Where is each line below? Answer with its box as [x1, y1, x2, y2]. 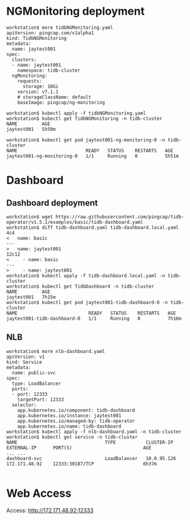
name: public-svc [12, 370, 56, 376]
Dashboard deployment [6, 198, 98, 208]
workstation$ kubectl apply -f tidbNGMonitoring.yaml [6, 110, 147, 116]
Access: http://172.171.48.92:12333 [6, 507, 93, 514]
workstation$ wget [6, 214, 53, 220]
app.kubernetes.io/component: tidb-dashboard [17, 407, 136, 414]
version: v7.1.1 [17, 89, 59, 95]
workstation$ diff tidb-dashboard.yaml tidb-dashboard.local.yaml [6, 225, 179, 231]
